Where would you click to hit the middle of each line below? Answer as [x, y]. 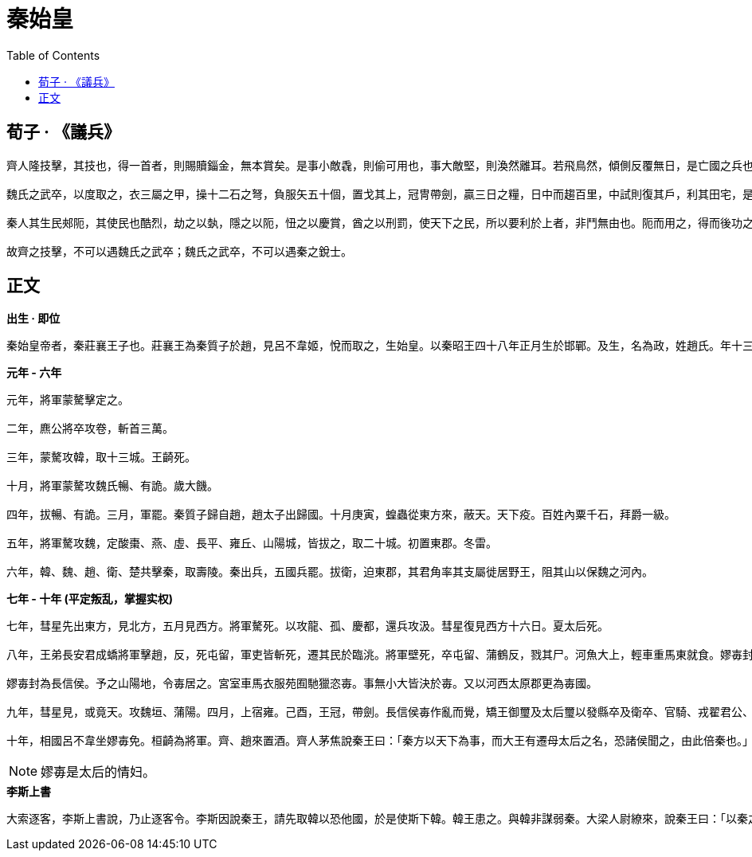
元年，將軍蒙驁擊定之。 [68, 400]
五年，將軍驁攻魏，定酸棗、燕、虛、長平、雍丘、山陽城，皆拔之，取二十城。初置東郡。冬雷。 [252, 544]
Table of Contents [53, 55]
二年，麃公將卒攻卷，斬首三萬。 [90, 429]
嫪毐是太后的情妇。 [98, 772]
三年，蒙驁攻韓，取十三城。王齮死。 [101, 458]
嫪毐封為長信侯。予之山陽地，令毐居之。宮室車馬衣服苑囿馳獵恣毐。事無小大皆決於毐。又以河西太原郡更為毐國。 [302, 684]
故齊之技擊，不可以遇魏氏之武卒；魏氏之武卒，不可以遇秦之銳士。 [179, 251]
